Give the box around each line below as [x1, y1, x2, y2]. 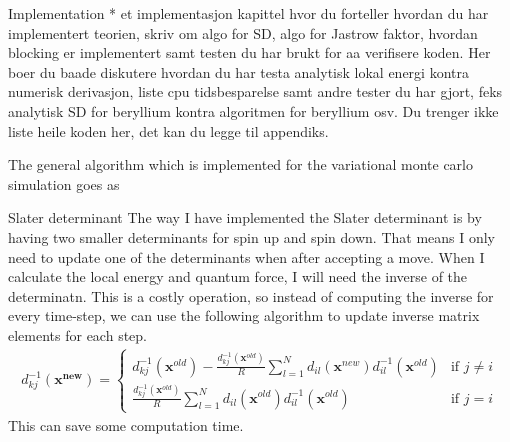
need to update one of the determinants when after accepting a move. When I [8, 246, 485, 267]
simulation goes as [8, 173, 120, 194]
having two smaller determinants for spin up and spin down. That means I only [8, 226, 496, 247]
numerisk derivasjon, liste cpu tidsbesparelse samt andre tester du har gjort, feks [8, 81, 503, 102]
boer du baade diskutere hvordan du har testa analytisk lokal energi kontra [8, 61, 469, 82]
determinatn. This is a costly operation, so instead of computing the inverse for [8, 285, 494, 306]
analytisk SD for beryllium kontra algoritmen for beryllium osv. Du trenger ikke [8, 100, 499, 121]
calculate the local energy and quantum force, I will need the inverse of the [8, 266, 468, 287]
